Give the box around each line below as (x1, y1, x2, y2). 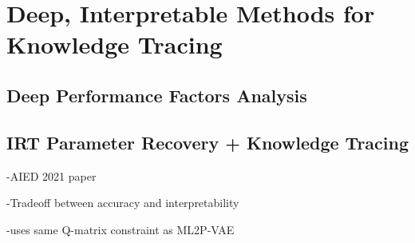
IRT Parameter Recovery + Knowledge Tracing (6, 129, 409, 154)
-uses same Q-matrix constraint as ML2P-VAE (6, 221, 235, 237)
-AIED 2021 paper (6, 167, 97, 184)
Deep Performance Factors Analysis (6, 82, 307, 107)
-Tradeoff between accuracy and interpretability (6, 194, 239, 211)
